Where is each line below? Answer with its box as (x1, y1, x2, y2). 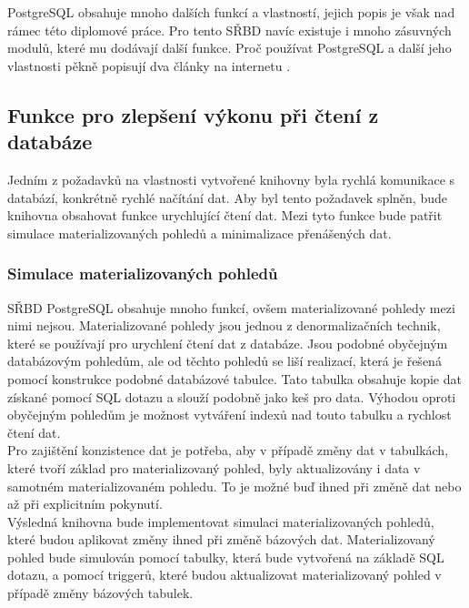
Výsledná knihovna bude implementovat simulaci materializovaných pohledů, (7, 512, 434, 531)
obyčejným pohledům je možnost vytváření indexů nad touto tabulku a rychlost (7, 405, 452, 424)
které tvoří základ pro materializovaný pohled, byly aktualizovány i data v (7, 458, 421, 477)
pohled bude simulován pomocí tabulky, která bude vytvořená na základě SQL (7, 547, 444, 566)
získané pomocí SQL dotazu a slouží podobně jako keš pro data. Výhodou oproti (7, 387, 456, 406)
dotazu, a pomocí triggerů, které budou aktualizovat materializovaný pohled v (7, 565, 442, 584)
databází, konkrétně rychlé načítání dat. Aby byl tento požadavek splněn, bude (7, 187, 447, 207)
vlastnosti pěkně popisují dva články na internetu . (7, 56, 291, 75)
